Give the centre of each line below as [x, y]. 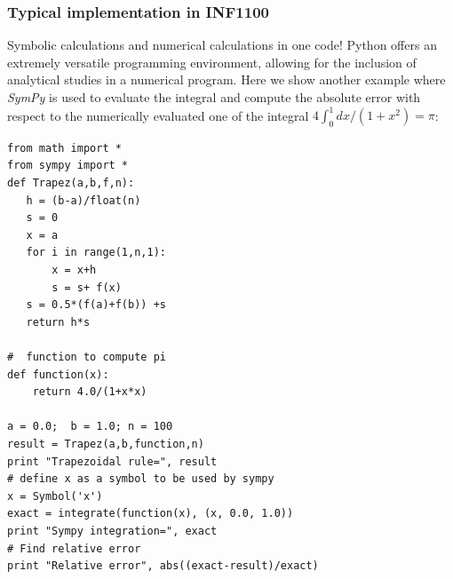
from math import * [64, 148]
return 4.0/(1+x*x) [90, 392]
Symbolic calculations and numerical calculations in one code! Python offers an [222, 45]
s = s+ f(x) [87, 287]
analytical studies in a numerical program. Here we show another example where [226, 79]
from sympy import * [68, 166]
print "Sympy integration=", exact [112, 531]
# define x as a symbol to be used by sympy [141, 479]
